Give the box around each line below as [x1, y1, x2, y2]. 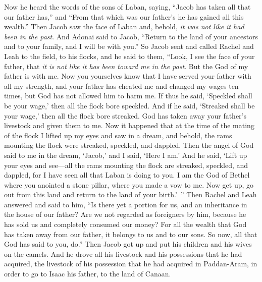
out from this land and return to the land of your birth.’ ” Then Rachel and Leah [4, 189, 257, 200]
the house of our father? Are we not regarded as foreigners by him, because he [4, 209, 246, 219]
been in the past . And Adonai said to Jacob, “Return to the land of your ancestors [4, 31, 258, 41]
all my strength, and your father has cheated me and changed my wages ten [4, 80, 239, 91]
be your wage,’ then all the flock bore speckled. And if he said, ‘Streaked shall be [4, 100, 255, 110]
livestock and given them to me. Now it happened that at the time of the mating [4, 120, 254, 131]
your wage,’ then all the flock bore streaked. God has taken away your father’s [4, 110, 247, 121]
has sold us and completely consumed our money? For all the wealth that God [4, 219, 247, 230]
